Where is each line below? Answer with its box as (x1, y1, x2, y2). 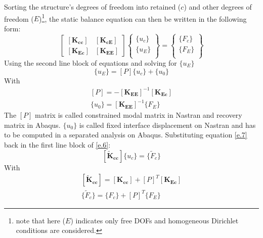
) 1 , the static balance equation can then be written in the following (39, 12, 247, 24)
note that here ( (16, 215, 66, 225)
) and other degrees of (184, 2, 252, 12)
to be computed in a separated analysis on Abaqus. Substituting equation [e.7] (4, 129, 247, 140)
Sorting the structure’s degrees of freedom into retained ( (4, 2, 181, 12)
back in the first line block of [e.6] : (4, 139, 111, 150)
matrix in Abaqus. (4, 119, 61, 130)
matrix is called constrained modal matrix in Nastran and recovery (35, 110, 242, 120)
